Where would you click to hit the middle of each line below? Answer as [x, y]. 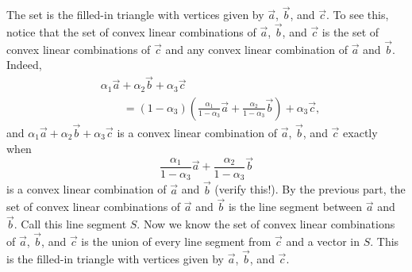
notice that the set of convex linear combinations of [131, 32]
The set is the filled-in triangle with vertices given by [135, 15]
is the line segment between [295, 207]
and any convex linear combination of [256, 49]
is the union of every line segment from [176, 241]
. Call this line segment [70, 224]
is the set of [350, 32]
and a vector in [323, 241]
